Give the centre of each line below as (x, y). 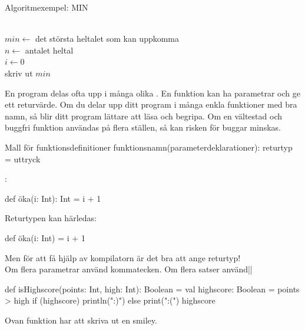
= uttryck (23, 159)
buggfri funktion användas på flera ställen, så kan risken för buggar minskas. (143, 127)
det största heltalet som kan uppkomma (107, 39)
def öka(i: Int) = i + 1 (45, 237)
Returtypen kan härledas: (51, 218)
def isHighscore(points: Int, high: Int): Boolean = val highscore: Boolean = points (152, 289)
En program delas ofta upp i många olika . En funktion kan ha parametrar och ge (152, 93)
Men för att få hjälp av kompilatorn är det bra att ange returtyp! (123, 257)
